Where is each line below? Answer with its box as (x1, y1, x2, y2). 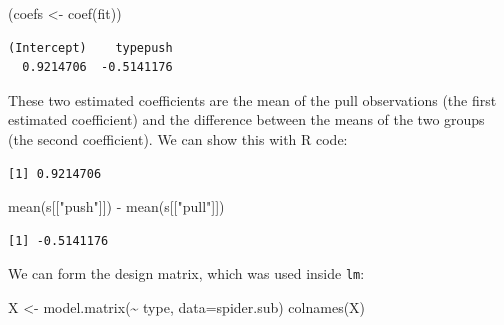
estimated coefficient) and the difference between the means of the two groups (8, 109, 485, 130)
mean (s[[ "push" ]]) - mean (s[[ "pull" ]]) (8, 196, 225, 217)
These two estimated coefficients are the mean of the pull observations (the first (8, 89, 497, 110)
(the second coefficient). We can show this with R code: (8, 128, 348, 149)
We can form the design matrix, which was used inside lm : (8, 263, 365, 284)
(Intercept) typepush (8, 40, 173, 55)
